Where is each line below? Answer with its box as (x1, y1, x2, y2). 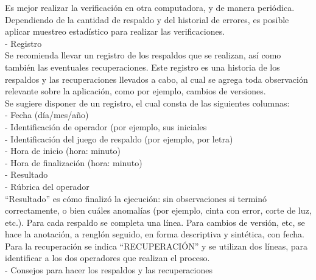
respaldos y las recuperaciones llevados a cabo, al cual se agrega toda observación (5, 72, 308, 85)
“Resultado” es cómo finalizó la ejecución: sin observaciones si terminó (5, 192, 267, 205)
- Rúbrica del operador (5, 180, 90, 192)
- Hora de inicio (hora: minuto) (5, 144, 121, 157)
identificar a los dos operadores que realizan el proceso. (5, 251, 210, 264)
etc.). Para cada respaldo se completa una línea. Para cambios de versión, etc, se (5, 215, 305, 228)
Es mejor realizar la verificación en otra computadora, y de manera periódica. (5, 1, 295, 13)
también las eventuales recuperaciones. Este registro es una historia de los (5, 60, 280, 73)
